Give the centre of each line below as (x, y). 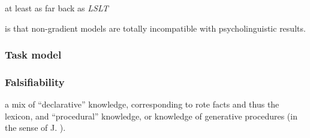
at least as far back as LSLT (57, 8)
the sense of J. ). (35, 128)
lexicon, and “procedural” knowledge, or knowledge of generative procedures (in (151, 116)
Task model (33, 55)
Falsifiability (35, 82)
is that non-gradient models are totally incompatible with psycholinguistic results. (155, 28)
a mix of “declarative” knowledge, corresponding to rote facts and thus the (142, 104)
